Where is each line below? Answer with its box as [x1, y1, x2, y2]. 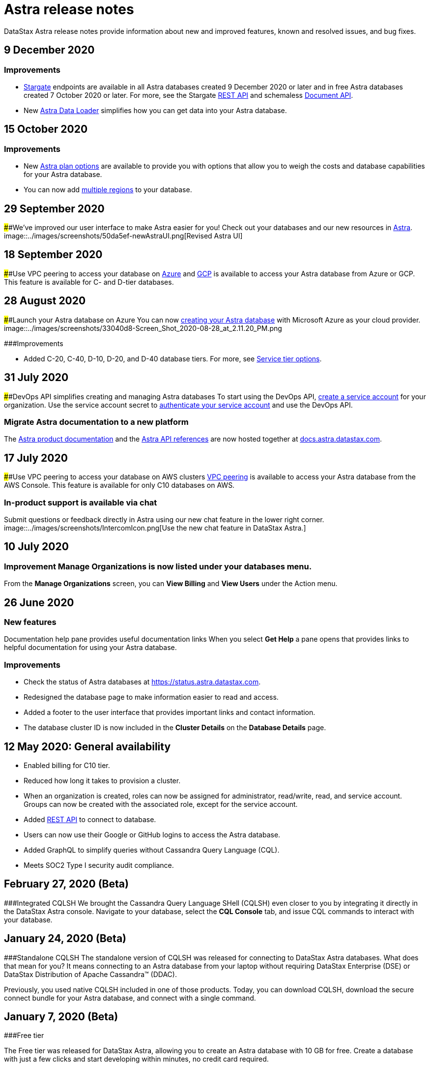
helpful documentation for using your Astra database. [4, 643, 177, 652]
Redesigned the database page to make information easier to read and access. [24, 693, 279, 702]
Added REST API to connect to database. [24, 815, 156, 824]
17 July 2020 [4, 451, 68, 464]
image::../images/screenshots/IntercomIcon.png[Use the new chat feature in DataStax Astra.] [4, 523, 306, 532]
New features [4, 617, 57, 627]
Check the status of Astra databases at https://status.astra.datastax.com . [24, 678, 261, 686]
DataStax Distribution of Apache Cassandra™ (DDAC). [4, 970, 177, 978]
